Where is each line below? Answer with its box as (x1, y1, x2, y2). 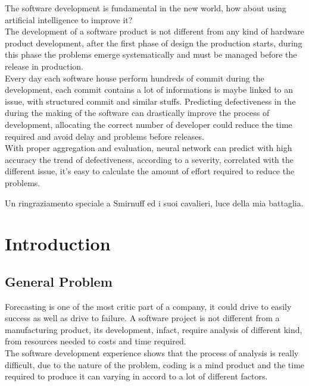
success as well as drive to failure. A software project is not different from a (5, 312, 280, 324)
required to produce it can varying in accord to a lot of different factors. (5, 370, 268, 382)
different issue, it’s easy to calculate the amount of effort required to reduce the (5, 165, 295, 177)
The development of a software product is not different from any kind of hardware (5, 25, 304, 37)
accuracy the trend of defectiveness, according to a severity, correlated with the (5, 153, 294, 165)
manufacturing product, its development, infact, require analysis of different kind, (5, 323, 302, 335)
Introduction (5, 231, 111, 256)
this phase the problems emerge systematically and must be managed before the (5, 48, 297, 61)
